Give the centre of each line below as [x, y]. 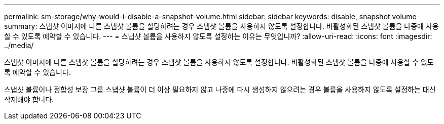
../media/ [19, 45]
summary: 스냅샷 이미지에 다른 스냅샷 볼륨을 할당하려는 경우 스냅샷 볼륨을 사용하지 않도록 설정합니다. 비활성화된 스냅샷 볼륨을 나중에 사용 [221, 26]
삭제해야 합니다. [29, 99]
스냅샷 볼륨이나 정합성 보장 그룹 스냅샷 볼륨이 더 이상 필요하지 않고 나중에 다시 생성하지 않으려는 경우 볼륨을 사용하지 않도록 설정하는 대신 [220, 89]
